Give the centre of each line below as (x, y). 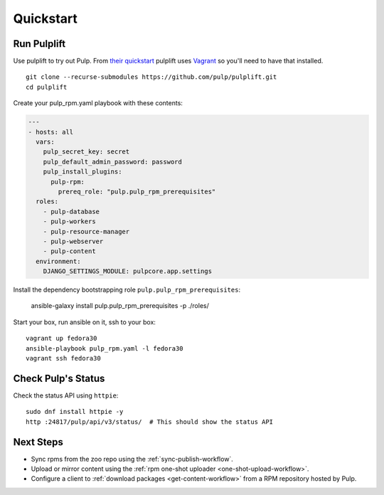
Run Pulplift (39, 44)
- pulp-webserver (73, 241)
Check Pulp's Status (59, 378)
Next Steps (38, 442)
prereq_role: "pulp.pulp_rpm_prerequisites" (137, 191)
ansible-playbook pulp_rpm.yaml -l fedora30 (105, 348)
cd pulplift (47, 87)
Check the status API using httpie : (66, 395)
